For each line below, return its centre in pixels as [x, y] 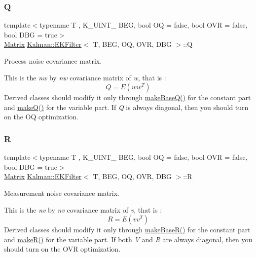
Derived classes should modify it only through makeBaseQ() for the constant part [128, 97]
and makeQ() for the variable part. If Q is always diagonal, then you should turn [126, 107]
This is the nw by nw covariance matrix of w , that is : [85, 77]
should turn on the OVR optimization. [62, 249]
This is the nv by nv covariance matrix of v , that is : [83, 209]
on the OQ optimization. [41, 117]
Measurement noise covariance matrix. [62, 193]
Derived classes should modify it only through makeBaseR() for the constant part [127, 230]
